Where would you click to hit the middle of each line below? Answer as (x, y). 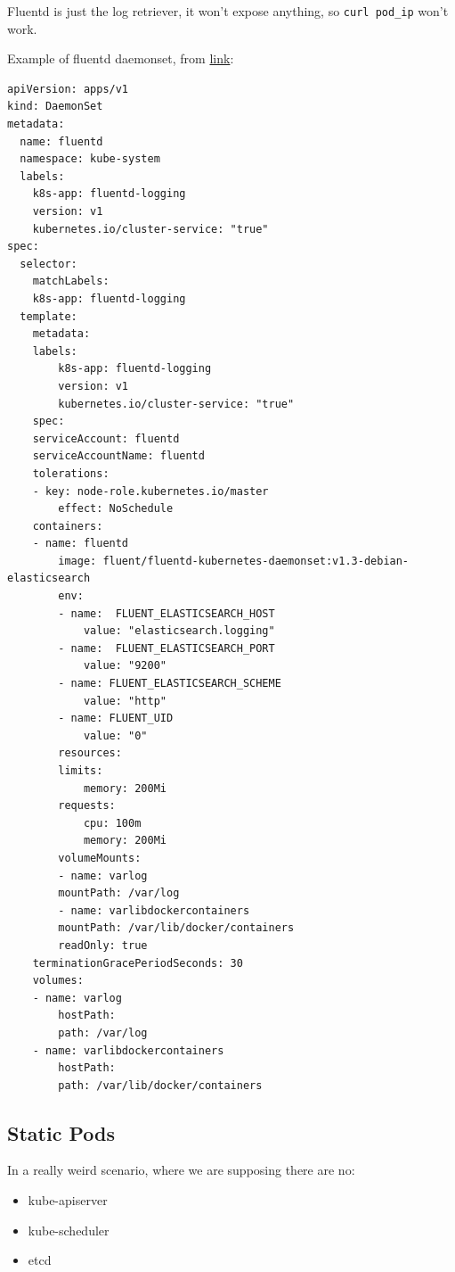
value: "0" (115, 735)
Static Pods (61, 1132)
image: (77, 561)
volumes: (58, 981)
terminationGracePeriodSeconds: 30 (138, 963)
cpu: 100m (112, 823)
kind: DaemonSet (55, 107)
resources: (90, 753)
